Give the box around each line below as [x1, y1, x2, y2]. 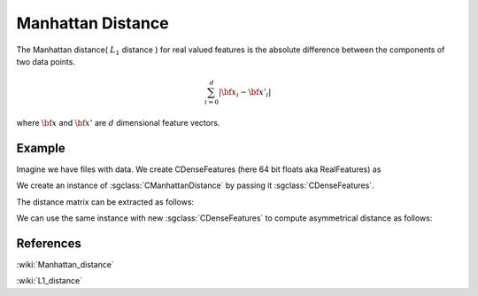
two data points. [16, 56, 75, 66]
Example [16, 140, 66, 155]
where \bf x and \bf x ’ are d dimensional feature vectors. [16, 117, 220, 128]
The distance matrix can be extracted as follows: [16, 196, 195, 207]
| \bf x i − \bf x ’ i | [218, 87, 272, 99]
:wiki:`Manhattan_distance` [16, 259, 114, 269]
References [16, 236, 81, 251]
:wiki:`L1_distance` [16, 276, 83, 286]
